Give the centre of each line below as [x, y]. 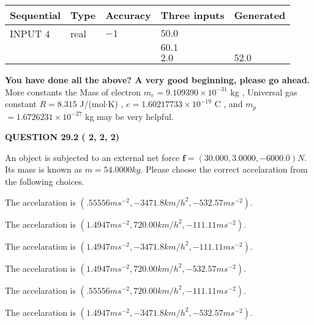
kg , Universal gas [264, 92]
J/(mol [93, 104]
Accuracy [128, 15]
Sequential [36, 15]
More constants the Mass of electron [73, 92]
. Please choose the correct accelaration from [224, 169]
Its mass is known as [43, 169]
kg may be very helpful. [129, 116]
